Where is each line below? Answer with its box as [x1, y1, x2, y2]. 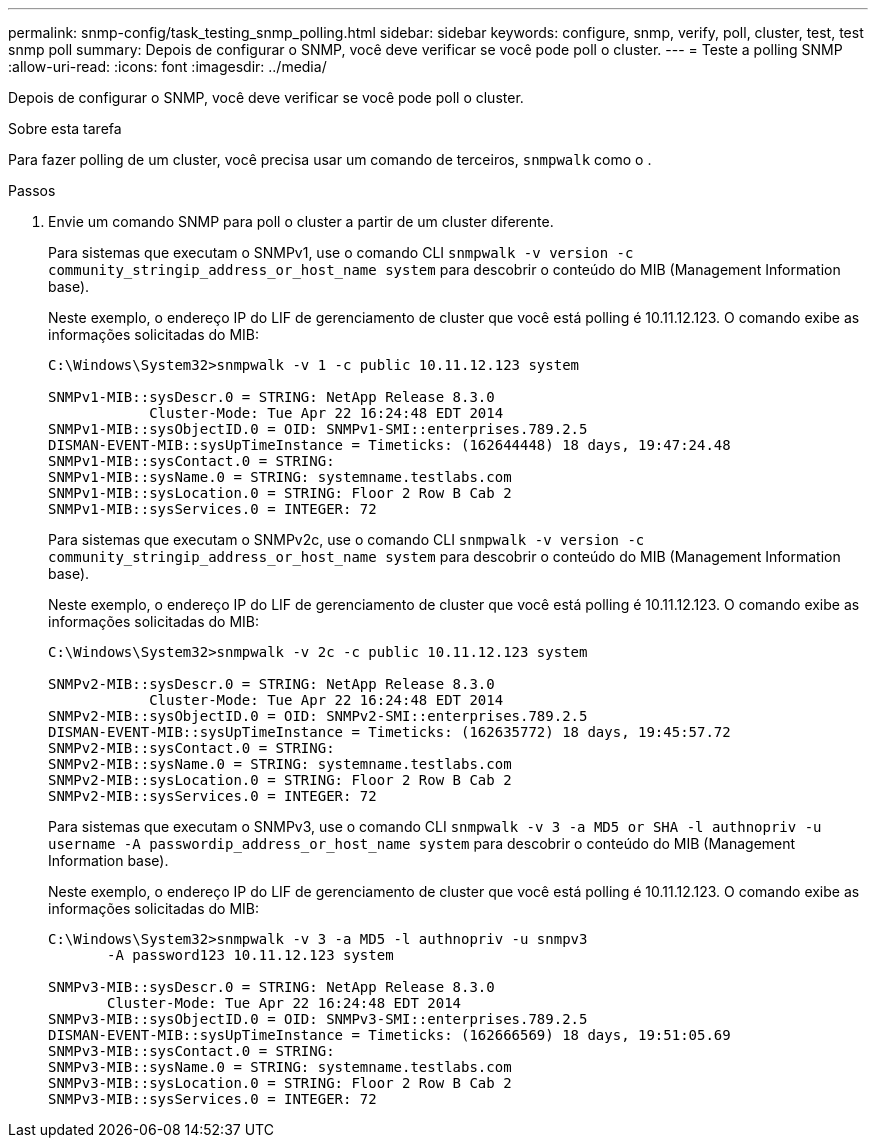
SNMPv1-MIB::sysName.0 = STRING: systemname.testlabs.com [48, 469, 512, 485]
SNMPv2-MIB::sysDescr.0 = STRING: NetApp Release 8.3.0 [48, 676, 495, 692]
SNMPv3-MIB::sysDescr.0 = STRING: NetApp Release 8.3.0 [48, 979, 495, 995]
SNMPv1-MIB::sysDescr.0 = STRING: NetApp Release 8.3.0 [48, 389, 495, 405]
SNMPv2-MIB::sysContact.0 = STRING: [48, 740, 335, 756]
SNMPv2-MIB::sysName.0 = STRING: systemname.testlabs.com [48, 756, 512, 772]
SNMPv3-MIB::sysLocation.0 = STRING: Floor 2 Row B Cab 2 [48, 1075, 512, 1091]
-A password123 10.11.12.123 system [107, 947, 394, 963]
